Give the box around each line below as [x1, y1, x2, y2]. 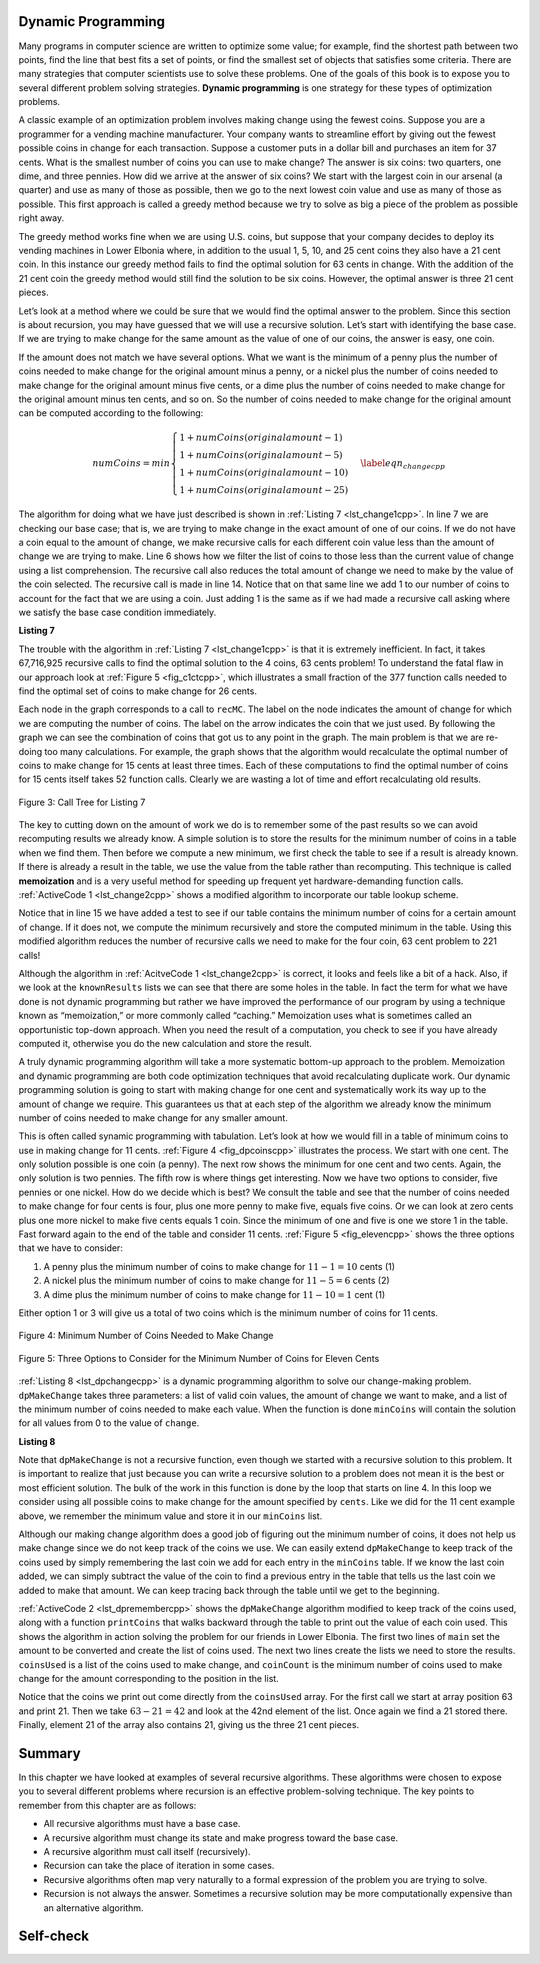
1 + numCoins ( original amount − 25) [179, 485, 349, 496]
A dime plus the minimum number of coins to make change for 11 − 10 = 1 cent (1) [43, 1288, 385, 1300]
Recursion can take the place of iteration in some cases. [43, 1860, 275, 1872]
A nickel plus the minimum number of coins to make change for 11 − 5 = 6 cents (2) [43, 1275, 390, 1287]
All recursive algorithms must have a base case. [43, 1818, 241, 1830]
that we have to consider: [18, 1242, 124, 1254]
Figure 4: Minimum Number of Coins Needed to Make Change [18, 1330, 274, 1342]
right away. [18, 212, 65, 224]
